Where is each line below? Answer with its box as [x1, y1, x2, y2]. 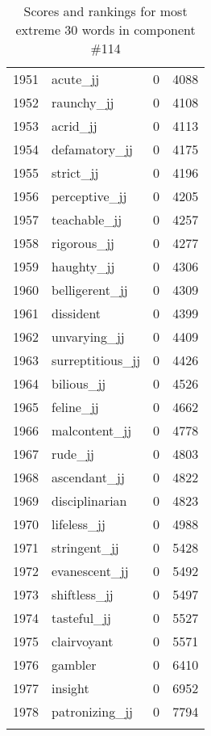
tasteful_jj [52, 608, 111, 627]
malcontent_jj [52, 421, 132, 439]
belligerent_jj [52, 280, 128, 299]
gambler [52, 655, 97, 674]
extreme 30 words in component [15, 20, 196, 39]
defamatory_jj [52, 140, 133, 158]
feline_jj [52, 397, 99, 416]
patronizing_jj [52, 702, 133, 721]
